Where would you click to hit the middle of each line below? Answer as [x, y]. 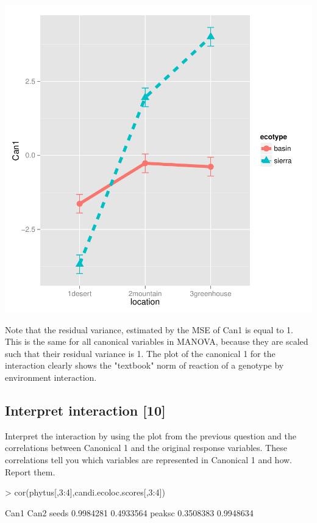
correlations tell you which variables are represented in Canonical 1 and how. [149, 459]
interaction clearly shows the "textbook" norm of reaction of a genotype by [144, 365]
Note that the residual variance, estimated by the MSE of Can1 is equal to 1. [149, 329]
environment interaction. [51, 377]
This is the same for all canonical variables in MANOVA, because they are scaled [157, 341]
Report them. [30, 471]
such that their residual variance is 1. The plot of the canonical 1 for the [140, 353]
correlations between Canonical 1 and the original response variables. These [146, 448]
